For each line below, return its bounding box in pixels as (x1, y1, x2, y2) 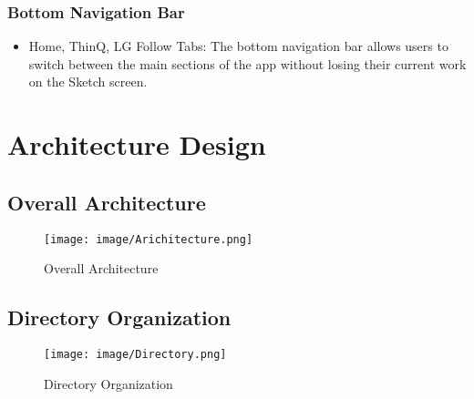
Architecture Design (7, 126, 266, 163)
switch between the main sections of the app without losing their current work (28, 54, 467, 73)
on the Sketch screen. (28, 72, 148, 91)
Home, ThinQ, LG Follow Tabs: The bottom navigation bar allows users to (28, 36, 448, 56)
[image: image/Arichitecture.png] (44, 232, 253, 246)
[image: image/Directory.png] (44, 348, 227, 362)
